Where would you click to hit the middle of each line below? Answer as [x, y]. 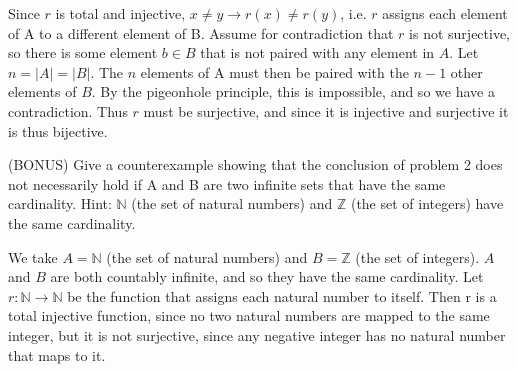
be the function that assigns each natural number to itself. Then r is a [282, 295]
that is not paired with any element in [317, 52]
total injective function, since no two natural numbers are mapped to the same [249, 315]
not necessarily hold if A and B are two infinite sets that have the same [227, 183]
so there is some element [83, 52]
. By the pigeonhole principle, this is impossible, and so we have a [293, 91]
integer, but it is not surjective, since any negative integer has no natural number [257, 334]
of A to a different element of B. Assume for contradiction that [201, 32]
